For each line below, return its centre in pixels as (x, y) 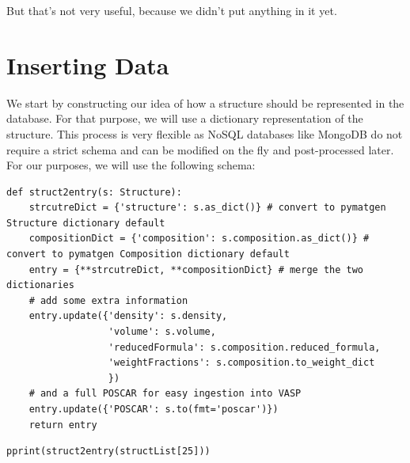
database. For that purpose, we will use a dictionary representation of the (185, 118)
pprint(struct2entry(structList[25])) (108, 452)
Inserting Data (88, 65)
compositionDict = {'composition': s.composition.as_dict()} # (199, 239)
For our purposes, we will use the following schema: (131, 165)
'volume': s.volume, (162, 332)
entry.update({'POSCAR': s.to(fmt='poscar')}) (154, 409)
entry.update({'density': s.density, (128, 316)
